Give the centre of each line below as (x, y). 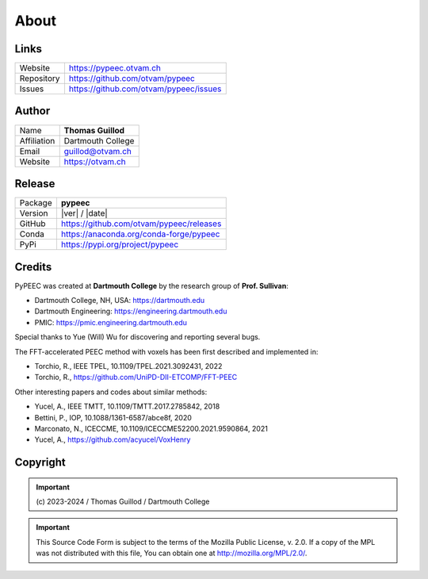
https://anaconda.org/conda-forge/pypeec (140, 234)
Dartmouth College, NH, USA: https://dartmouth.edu (120, 300)
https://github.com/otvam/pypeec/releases (141, 224)
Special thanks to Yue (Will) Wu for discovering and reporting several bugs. (138, 337)
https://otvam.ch (95, 161)
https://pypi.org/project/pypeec (120, 244)
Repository (40, 79)
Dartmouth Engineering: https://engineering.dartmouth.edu (131, 311)
